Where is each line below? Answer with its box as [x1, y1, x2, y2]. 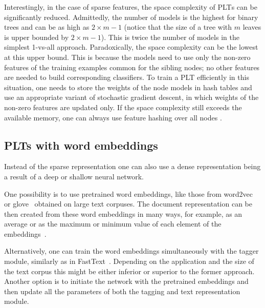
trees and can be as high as [4, 22, 90, 32]
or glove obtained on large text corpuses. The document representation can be [4, 198, 252, 209]
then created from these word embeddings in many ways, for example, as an [4, 208, 242, 219]
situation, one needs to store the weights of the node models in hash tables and [4, 81, 252, 92]
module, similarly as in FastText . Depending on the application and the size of [4, 256, 254, 266]
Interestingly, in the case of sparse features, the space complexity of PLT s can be [4, 2, 257, 12]
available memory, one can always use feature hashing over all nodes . [4, 112, 222, 122]
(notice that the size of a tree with [124, 22, 232, 32]
